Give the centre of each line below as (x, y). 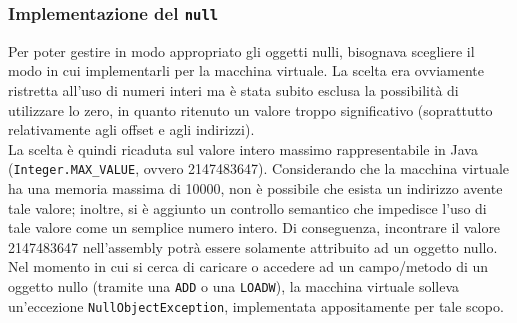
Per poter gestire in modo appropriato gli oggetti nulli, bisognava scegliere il (241, 50)
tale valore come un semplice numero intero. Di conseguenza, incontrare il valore (254, 227)
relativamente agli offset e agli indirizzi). (131, 129)
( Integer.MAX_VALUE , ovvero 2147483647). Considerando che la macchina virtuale (259, 168)
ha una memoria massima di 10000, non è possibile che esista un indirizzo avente (255, 188)
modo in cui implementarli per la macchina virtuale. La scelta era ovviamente (246, 70)
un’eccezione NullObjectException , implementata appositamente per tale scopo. (256, 305)
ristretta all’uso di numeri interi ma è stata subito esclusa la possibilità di (233, 89)
